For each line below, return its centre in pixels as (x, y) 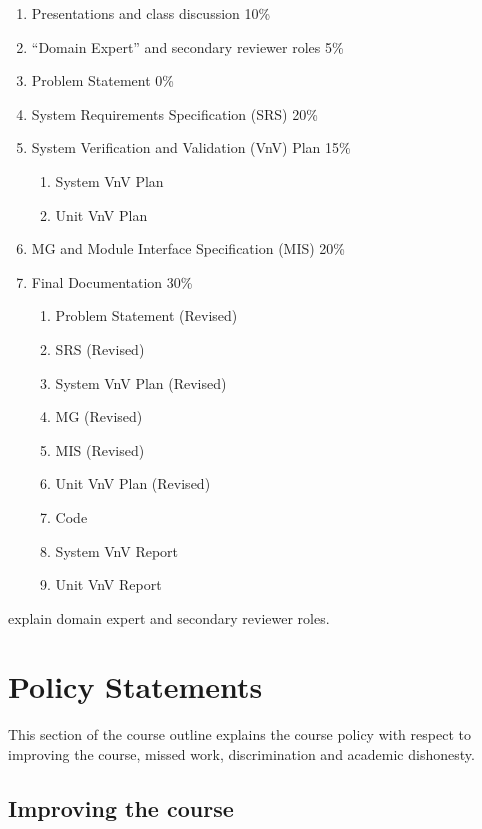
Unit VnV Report (108, 584)
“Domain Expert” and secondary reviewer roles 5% (187, 46)
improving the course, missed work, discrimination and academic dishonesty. (241, 754)
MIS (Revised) (100, 449)
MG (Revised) (99, 416)
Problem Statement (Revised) (146, 315)
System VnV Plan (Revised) (141, 382)
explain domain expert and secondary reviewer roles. (169, 617)
